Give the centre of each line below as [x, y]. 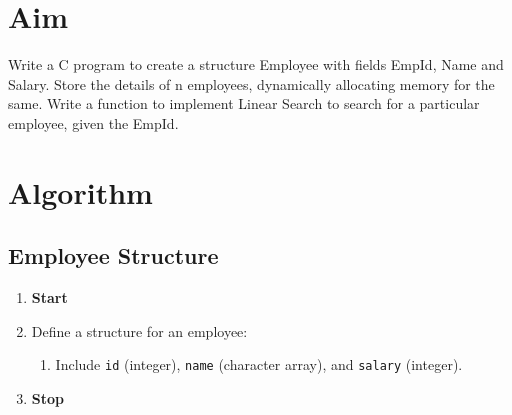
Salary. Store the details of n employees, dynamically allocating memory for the [251, 83]
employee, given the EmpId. [93, 122]
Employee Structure [113, 255]
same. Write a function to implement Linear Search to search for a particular [244, 103]
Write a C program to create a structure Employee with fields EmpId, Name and [256, 64]
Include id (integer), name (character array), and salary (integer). [259, 364]
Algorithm [80, 191]
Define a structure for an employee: [139, 330]
